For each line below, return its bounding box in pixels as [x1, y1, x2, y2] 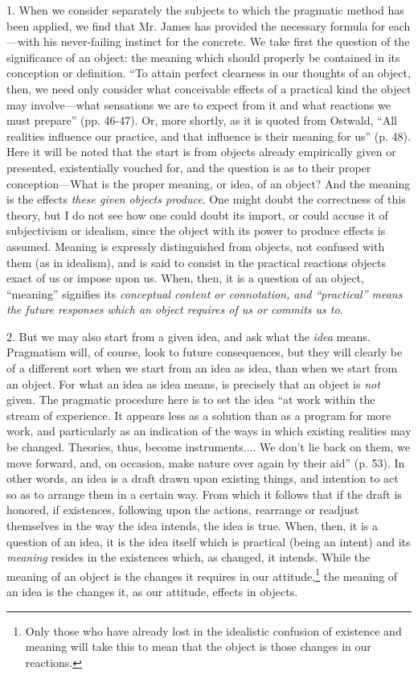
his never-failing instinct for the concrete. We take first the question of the [43, 33, 410, 50]
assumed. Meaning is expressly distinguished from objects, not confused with [6, 237, 385, 254]
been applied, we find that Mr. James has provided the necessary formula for [6, 17, 385, 34]
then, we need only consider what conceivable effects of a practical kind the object [6, 80, 412, 97]
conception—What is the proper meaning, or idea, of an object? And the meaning [6, 175, 411, 191]
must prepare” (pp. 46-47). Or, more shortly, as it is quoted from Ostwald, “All [6, 112, 397, 129]
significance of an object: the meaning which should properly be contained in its [6, 48, 400, 65]
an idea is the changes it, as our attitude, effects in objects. [6, 583, 298, 600]
